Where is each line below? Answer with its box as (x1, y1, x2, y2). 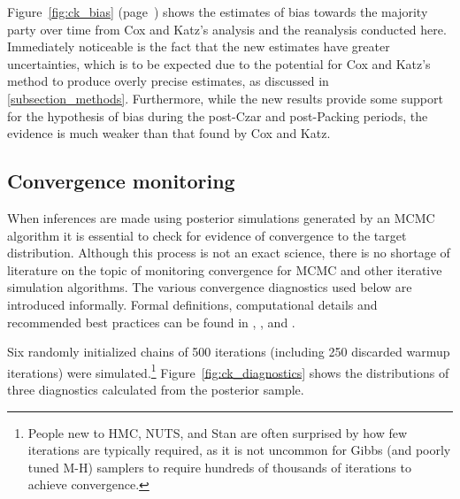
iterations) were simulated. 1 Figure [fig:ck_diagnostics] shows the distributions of (7, 360, 449, 381)
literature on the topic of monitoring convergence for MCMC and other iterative (7, 260, 442, 279)
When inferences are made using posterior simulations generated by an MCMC (7, 208, 435, 226)
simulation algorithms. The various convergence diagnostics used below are (7, 278, 412, 296)
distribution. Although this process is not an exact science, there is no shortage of (7, 243, 450, 262)
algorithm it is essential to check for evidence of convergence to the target (7, 226, 407, 244)
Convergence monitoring (7, 167, 235, 195)
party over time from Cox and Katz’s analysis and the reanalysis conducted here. (7, 19, 447, 38)
